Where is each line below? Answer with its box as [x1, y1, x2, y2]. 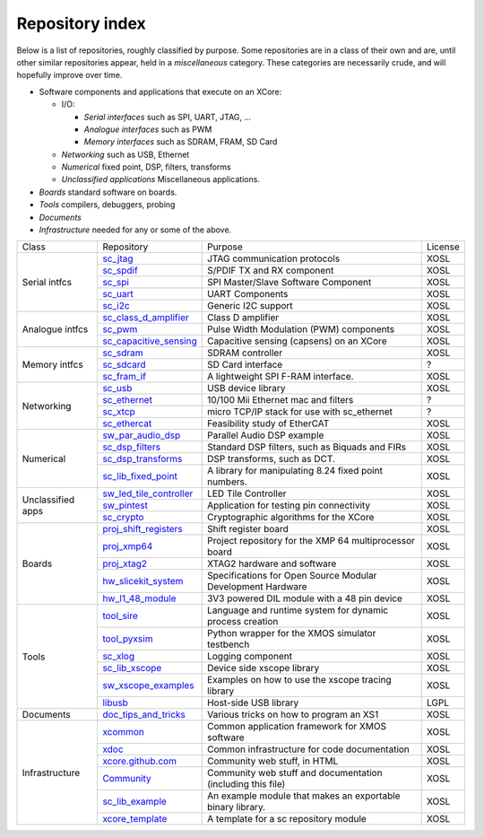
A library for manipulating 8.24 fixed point [206, 465, 383, 477]
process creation [206, 615, 279, 628]
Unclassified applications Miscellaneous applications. [61, 174, 260, 185]
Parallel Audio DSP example [206, 429, 324, 441]
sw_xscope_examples [102, 679, 194, 692]
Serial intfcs [22, 276, 72, 289]
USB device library [206, 382, 286, 395]
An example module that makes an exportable [206, 790, 401, 802]
